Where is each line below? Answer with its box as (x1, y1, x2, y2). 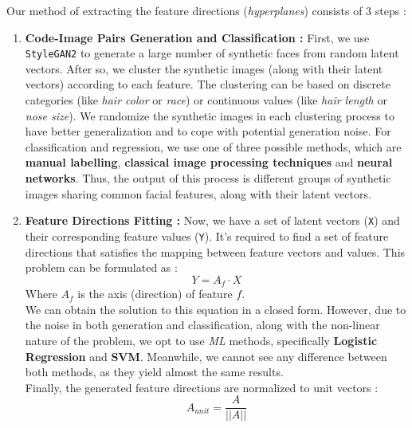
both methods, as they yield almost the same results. (25, 363, 284, 380)
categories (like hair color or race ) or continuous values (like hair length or (25, 92, 387, 108)
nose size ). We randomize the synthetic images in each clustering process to (25, 107, 394, 124)
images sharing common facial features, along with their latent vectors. (25, 185, 371, 202)
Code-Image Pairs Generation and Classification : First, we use (25, 29, 370, 45)
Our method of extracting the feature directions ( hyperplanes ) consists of (6, 2, 363, 18)
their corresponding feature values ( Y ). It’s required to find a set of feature (25, 227, 389, 244)
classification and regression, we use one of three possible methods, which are (25, 138, 402, 155)
